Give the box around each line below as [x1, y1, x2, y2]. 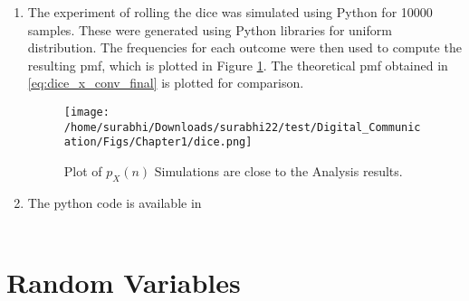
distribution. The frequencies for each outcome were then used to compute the [27, 38, 462, 57]
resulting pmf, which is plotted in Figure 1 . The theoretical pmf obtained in [27, 55, 448, 74]
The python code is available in [27, 193, 202, 212]
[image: [63, 105, 110, 118]
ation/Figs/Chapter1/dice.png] [63, 136, 253, 149]
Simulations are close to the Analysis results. [154, 161, 403, 180]
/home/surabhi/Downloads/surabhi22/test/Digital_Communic [63, 120, 421, 134]
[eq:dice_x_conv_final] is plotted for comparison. [27, 73, 304, 92]
